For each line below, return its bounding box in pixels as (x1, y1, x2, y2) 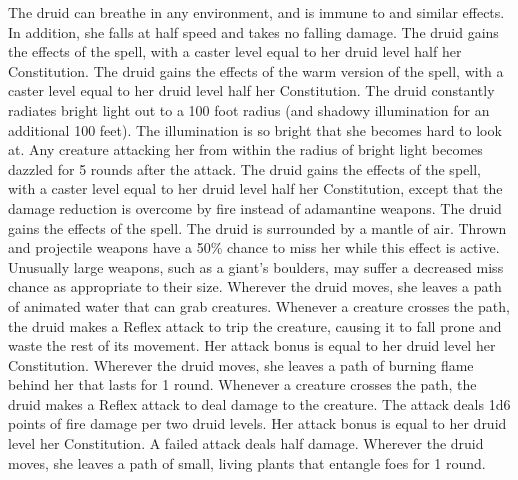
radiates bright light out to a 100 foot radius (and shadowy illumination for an (8, 99, 490, 120)
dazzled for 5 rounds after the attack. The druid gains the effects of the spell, (8, 158, 481, 179)
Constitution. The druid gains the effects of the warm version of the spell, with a (8, 60, 504, 81)
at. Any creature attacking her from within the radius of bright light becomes (8, 139, 483, 160)
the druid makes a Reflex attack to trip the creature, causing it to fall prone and (8, 315, 502, 336)
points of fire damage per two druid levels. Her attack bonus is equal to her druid (8, 413, 507, 434)
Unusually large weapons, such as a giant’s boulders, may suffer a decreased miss (8, 256, 504, 277)
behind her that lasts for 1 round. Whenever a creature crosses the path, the (8, 374, 477, 395)
